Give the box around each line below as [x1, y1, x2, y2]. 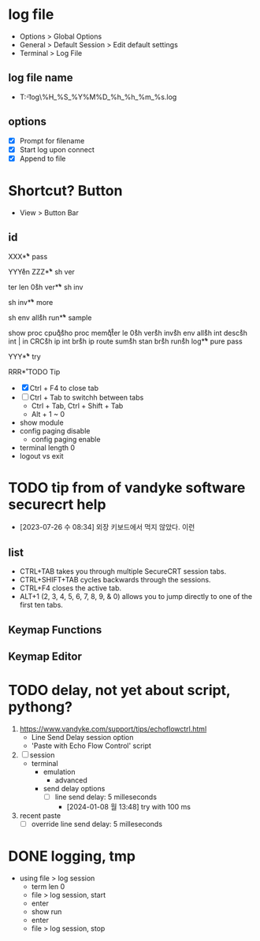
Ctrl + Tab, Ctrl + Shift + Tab [31, 400, 124, 411]
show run [31, 907, 62, 917]
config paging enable [31, 434, 101, 444]
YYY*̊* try [8, 351, 41, 361]
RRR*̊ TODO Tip [8, 366, 61, 376]
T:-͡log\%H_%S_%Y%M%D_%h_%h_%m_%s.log [19, 92, 177, 102]
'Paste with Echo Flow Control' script [31, 741, 152, 750]
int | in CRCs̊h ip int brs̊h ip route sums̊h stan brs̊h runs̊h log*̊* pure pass [8, 337, 243, 346]
